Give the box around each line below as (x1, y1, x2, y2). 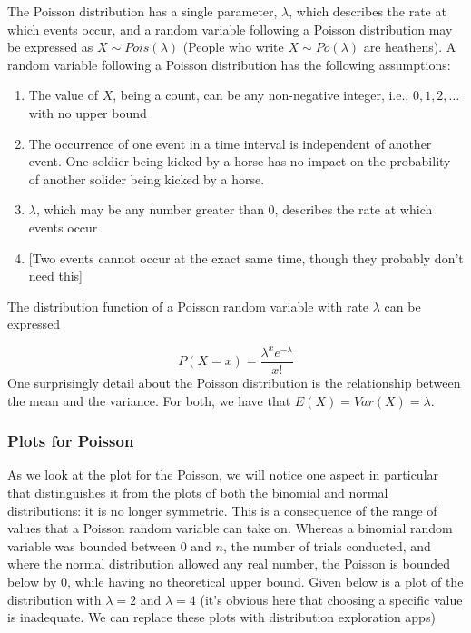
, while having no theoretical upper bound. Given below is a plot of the (67, 572, 464, 591)
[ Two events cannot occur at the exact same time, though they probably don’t (28, 248, 464, 267)
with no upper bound (28, 103, 147, 122)
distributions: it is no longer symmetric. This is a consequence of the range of (7, 500, 437, 519)
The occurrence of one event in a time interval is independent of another (28, 134, 432, 153)
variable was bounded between (7, 536, 177, 555)
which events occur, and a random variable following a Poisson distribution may (7, 19, 453, 38)
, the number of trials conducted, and (222, 536, 431, 555)
